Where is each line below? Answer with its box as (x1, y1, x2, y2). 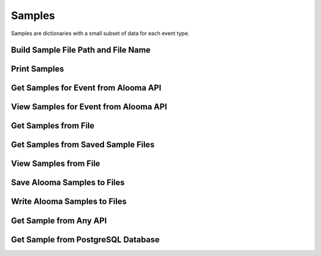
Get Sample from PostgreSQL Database (11, 235, 160, 245)
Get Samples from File (11, 121, 95, 131)
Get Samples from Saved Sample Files (11, 140, 155, 150)
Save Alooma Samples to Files (11, 178, 125, 188)
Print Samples (11, 64, 64, 74)
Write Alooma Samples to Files (11, 197, 127, 207)
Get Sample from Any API (11, 216, 107, 226)
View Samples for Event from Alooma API (11, 102, 168, 112)
